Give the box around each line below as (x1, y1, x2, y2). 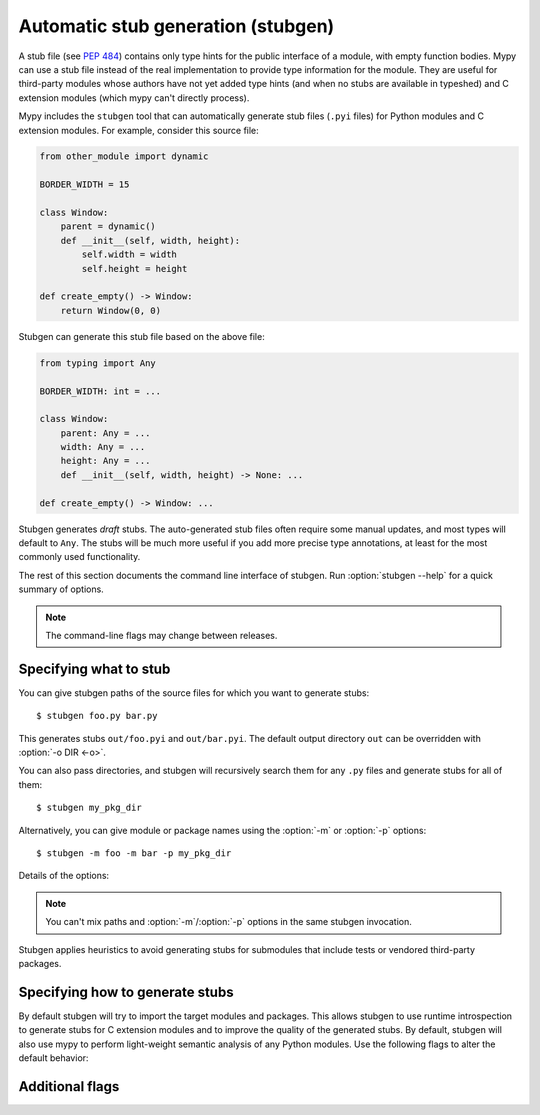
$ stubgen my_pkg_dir (36, 802, 142, 814)
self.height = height (81, 263, 188, 274)
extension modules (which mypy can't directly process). (18, 91, 250, 104)
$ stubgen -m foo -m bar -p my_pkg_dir (36, 848, 232, 859)
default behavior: (18, 1052, 89, 1064)
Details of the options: (18, 870, 110, 882)
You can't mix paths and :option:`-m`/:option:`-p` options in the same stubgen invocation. (45, 916, 412, 928)
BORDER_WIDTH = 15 (39, 179, 130, 190)
